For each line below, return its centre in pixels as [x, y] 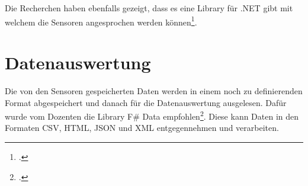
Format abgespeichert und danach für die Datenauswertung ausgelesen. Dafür [146, 102]
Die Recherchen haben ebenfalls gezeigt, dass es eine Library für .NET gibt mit [149, 8]
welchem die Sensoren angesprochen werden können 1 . [101, 21]
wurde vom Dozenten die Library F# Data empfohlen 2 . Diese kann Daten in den [152, 115]
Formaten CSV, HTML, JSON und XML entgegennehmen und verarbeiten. [142, 128]
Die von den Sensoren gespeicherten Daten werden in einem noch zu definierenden [154, 90]
